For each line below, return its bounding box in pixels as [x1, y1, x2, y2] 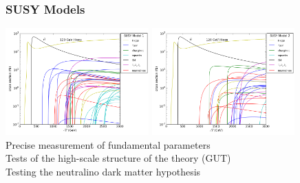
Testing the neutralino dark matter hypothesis [6, 164, 201, 178]
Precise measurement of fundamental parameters [6, 137, 211, 151]
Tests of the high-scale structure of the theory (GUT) [6, 151, 231, 165]
